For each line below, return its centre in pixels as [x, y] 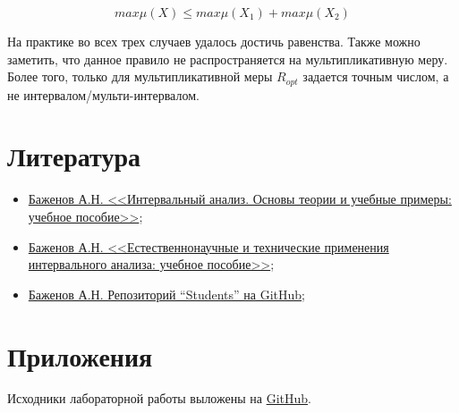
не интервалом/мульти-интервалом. [103, 94]
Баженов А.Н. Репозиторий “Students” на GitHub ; [167, 294]
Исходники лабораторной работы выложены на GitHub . [159, 398]
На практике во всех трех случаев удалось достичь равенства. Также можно [214, 41]
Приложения [80, 355]
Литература [74, 156]
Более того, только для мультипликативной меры [140, 76]
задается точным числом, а [376, 76]
